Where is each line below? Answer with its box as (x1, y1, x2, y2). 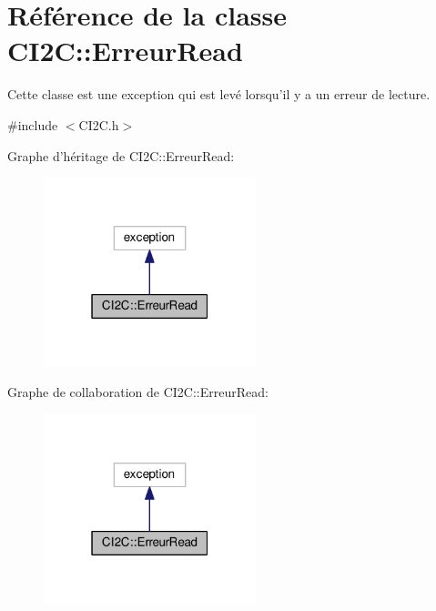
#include (7, 115, 58, 134)
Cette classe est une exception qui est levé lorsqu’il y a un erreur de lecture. (7, 85, 431, 104)
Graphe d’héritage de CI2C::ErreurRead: (7, 146, 235, 165)
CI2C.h (78, 115, 119, 134)
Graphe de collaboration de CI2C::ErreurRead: (7, 382, 269, 402)
